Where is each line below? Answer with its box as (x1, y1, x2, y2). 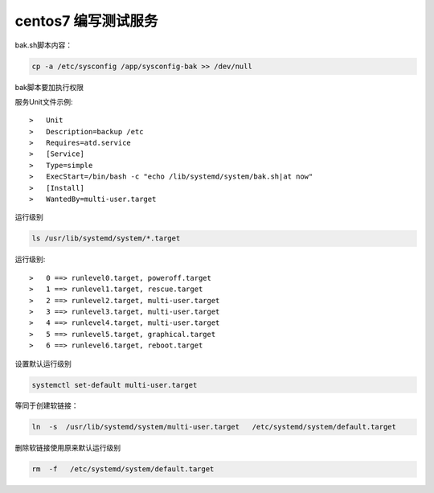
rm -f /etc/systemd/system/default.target (31, 465, 215, 474)
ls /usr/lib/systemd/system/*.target (31, 234, 181, 243)
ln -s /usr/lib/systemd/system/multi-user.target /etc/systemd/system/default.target (31, 422, 397, 432)
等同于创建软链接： (14, 401, 79, 410)
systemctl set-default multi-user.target (31, 380, 198, 389)
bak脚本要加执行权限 (14, 82, 84, 92)
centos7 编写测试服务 (14, 12, 158, 30)
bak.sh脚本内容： (14, 40, 72, 50)
